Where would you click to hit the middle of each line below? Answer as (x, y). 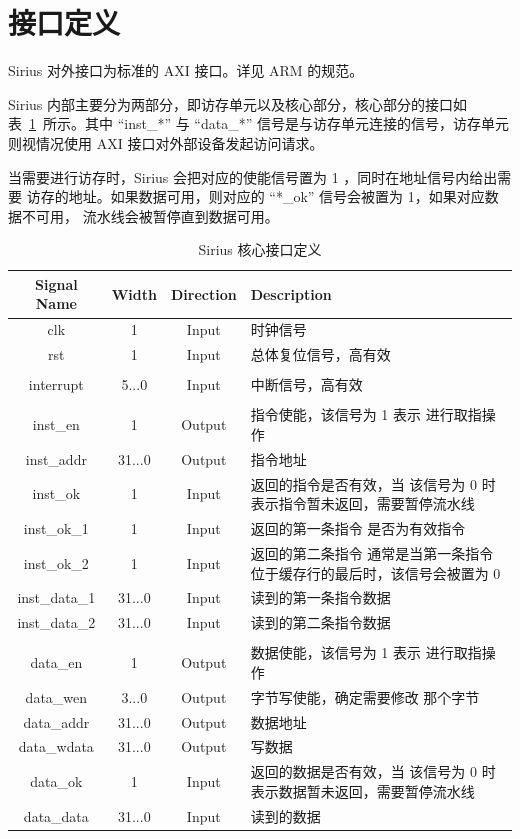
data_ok (56, 781)
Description (291, 293)
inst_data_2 (56, 622)
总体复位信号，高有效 (320, 354)
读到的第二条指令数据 (320, 622)
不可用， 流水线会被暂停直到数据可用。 (150, 215)
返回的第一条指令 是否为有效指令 (358, 528)
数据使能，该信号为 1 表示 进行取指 (366, 652)
